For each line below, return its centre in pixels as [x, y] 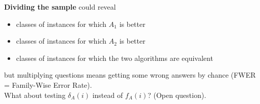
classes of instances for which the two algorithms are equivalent [114, 58]
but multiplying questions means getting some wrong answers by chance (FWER [130, 75]
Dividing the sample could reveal [60, 7]
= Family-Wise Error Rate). [48, 84]
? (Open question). [177, 95]
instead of [108, 95]
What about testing [35, 95]
